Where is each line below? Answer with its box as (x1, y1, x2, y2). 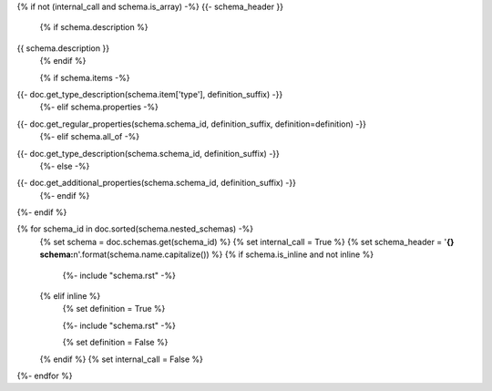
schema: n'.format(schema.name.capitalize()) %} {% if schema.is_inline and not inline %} (39, 249, 374, 260)
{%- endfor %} (16, 370, 73, 381)
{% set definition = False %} (62, 337, 169, 348)
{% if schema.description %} (39, 22, 149, 33)
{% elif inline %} (39, 291, 101, 302)
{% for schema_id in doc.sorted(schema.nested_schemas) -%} (16, 223, 254, 234)
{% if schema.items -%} (39, 72, 130, 83)
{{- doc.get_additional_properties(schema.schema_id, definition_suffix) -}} (16, 178, 296, 189)
